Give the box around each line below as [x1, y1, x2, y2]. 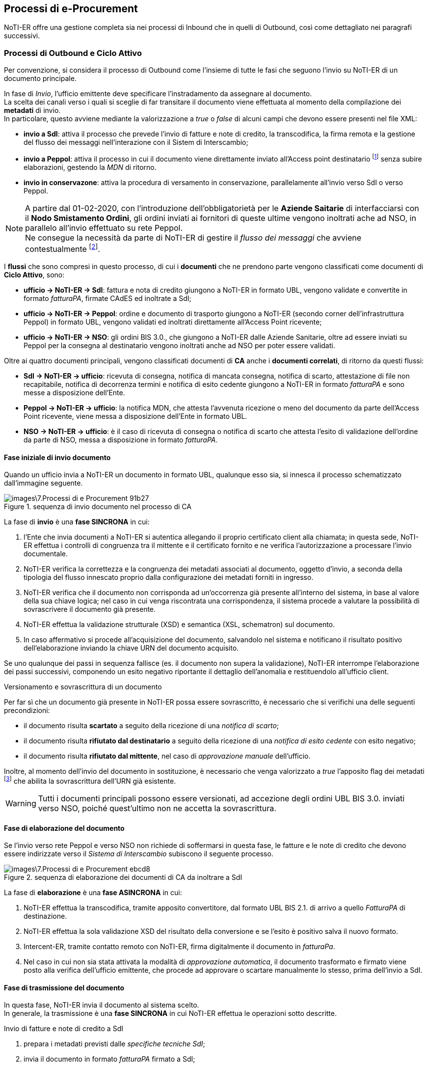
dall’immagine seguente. [4, 479, 83, 488]
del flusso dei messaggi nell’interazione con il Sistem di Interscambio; [24, 138, 248, 147]
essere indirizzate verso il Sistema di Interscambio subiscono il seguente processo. [4, 849, 273, 858]
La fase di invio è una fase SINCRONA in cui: [4, 518, 150, 526]
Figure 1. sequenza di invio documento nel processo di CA [4, 502, 191, 511]
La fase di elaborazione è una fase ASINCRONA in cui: [4, 888, 182, 897]
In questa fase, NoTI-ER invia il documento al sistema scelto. [4, 1001, 199, 1010]
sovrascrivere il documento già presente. [24, 605, 156, 614]
